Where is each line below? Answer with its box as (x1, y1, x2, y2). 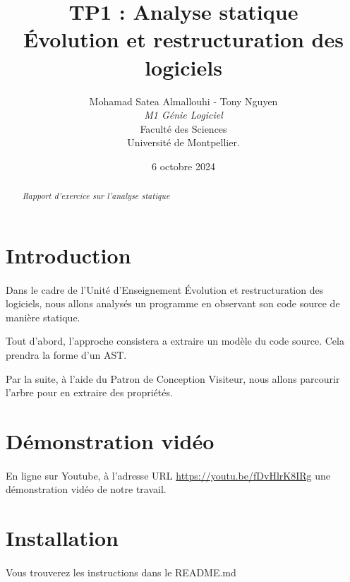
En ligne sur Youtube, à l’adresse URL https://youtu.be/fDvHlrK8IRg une (6, 468, 330, 482)
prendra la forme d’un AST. (6, 348, 127, 362)
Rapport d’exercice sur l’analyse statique (22, 190, 170, 202)
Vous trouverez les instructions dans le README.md (6, 564, 236, 579)
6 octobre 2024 (152, 158, 215, 173)
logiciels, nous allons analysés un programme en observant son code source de (6, 296, 340, 311)
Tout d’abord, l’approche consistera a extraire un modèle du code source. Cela (6, 333, 344, 348)
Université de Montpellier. (127, 135, 240, 150)
